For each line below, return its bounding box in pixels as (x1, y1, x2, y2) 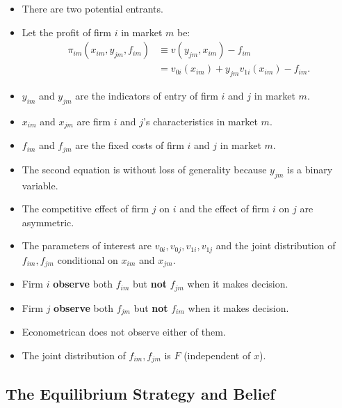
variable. (22, 178, 58, 192)
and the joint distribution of (215, 238, 336, 253)
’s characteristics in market (143, 113, 258, 128)
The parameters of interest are (22, 238, 152, 253)
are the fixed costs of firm (75, 138, 184, 152)
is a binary (287, 162, 333, 176)
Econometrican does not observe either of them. (22, 324, 226, 339)
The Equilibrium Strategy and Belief (6, 382, 275, 404)
